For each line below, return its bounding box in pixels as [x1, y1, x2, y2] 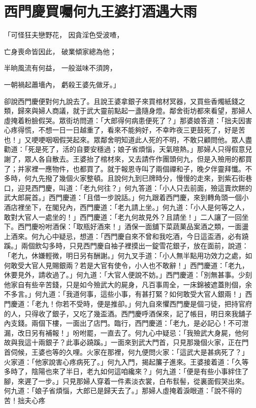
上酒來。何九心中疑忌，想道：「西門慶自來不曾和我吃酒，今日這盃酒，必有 [4, 231, 242, 241]
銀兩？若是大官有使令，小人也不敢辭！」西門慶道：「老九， [59, 260, 249, 270]
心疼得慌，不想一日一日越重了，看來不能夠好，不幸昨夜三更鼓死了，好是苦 [4, 125, 245, 135]
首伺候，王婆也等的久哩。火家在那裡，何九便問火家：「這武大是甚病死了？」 [4, 346, 249, 357]
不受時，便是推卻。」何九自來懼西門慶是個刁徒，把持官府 [69, 298, 252, 308]
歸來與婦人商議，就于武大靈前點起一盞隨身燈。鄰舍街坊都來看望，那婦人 [17, 105, 252, 116]
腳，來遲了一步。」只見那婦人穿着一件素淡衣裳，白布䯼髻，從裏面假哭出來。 [4, 375, 249, 386]
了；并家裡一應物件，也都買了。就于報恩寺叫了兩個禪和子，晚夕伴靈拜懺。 [4, 163, 245, 173]
